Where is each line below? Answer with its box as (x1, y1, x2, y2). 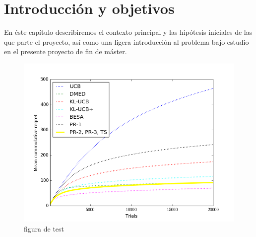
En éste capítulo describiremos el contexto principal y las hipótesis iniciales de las (4, 27, 253, 37)
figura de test (24, 223, 64, 234)
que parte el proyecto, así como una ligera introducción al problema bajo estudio (4, 36, 249, 47)
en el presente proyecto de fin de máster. (4, 46, 127, 57)
